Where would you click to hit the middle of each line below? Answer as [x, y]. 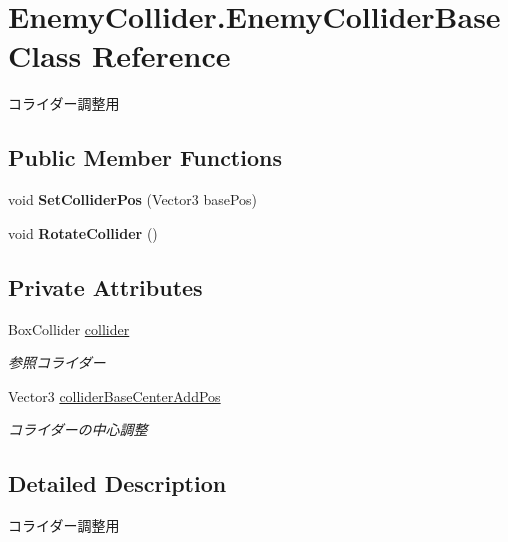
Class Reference [119, 55]
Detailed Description [117, 483]
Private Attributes [105, 286]
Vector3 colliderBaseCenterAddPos [114, 395]
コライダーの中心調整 [78, 429]
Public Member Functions [145, 157]
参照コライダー [57, 362]
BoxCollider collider [69, 328]
